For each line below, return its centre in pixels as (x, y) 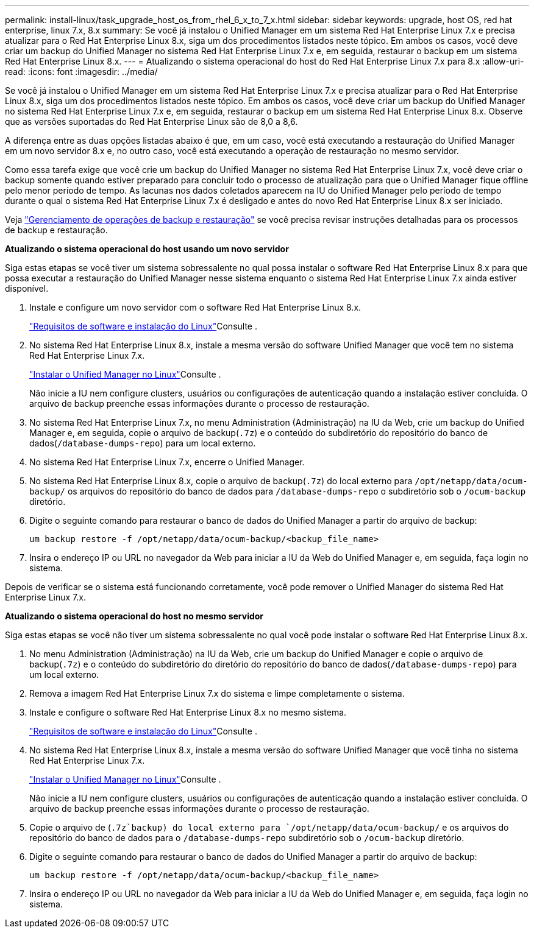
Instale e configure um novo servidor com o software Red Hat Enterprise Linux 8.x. (195, 307)
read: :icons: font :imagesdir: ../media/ (81, 72)
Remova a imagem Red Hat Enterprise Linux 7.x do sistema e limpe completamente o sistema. (217, 693)
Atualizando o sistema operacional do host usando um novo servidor (147, 249)
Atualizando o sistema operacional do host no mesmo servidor (134, 616)
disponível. (27, 288)
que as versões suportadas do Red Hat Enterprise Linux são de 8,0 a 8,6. (151, 121)
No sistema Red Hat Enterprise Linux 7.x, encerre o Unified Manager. (167, 462)
